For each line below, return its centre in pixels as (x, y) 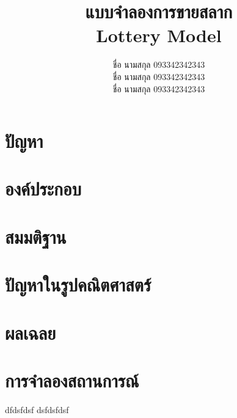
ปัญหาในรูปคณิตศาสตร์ (78, 284)
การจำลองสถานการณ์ (72, 380)
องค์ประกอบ (43, 189)
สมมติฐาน (36, 236)
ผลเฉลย (31, 332)
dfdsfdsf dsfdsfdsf (37, 409)
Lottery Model (159, 35)
